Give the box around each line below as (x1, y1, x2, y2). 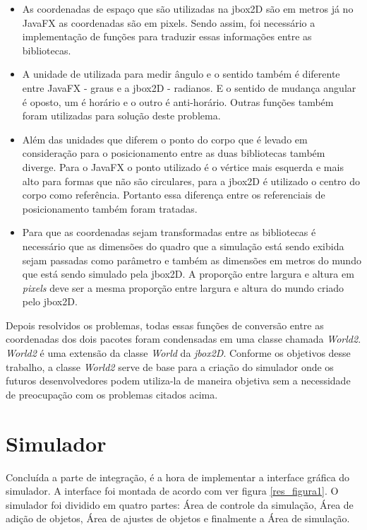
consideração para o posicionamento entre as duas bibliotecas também (22, 146, 325, 160)
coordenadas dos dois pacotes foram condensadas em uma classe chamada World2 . (6, 331, 361, 346)
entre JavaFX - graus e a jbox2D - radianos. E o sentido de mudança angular (22, 80, 356, 95)
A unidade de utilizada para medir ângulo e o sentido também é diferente (22, 66, 340, 81)
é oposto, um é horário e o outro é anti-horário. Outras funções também (22, 94, 334, 109)
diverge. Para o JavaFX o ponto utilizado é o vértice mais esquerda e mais (22, 159, 344, 174)
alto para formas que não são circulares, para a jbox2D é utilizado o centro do (22, 173, 361, 188)
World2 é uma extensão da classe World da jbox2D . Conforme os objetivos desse (6, 346, 351, 360)
